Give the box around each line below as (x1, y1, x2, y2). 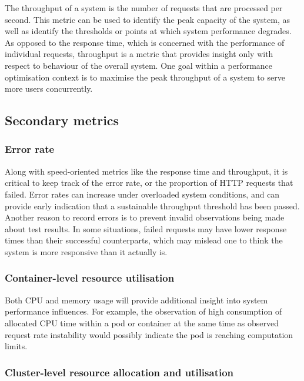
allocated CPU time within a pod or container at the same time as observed (5, 316, 279, 329)
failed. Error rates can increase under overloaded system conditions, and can (5, 188, 280, 200)
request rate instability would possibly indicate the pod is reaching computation (5, 328, 293, 340)
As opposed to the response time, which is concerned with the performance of (5, 36, 285, 48)
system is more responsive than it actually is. (5, 245, 168, 258)
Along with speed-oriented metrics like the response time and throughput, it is (5, 165, 288, 177)
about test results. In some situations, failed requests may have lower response (5, 222, 287, 235)
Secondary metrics (5, 111, 119, 129)
